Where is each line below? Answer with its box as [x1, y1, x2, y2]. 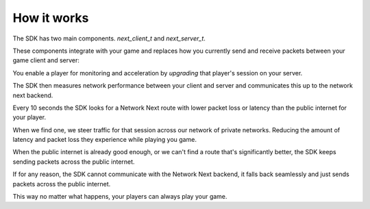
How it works [12, 10, 89, 25]
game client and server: [12, 56, 80, 64]
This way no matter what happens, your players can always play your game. [12, 193, 227, 201]
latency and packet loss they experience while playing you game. [12, 136, 197, 144]
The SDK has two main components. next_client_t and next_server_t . [12, 34, 206, 42]
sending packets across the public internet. [12, 158, 135, 166]
